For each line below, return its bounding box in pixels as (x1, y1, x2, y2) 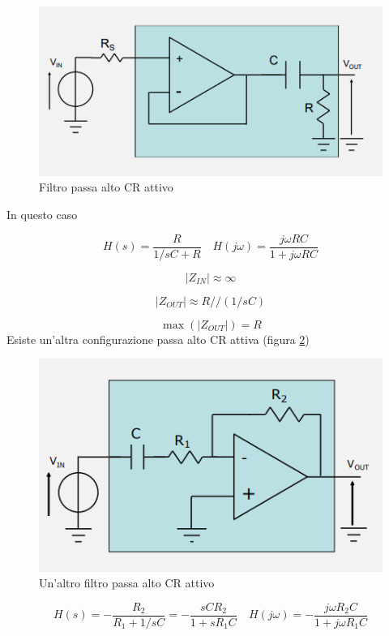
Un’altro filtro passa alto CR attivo (39, 574, 215, 591)
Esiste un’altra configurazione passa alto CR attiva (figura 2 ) (6, 330, 310, 347)
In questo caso (6, 206, 78, 223)
